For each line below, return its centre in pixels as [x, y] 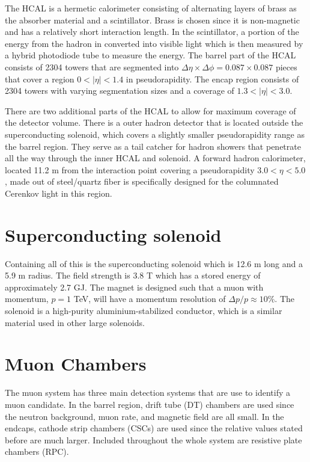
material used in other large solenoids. [75, 322]
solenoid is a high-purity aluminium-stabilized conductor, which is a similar [144, 310]
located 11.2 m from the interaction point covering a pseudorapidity [130, 169]
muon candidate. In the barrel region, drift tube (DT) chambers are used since [150, 404]
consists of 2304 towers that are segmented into [92, 66]
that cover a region [40, 79]
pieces [286, 66]
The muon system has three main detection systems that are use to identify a [147, 393]
